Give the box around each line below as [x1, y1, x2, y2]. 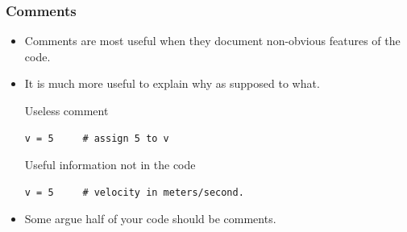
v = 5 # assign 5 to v [24, 132, 169, 144]
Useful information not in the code [24, 156, 196, 173]
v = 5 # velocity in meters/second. [24, 186, 244, 198]
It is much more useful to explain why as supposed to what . [24, 75, 320, 92]
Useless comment [24, 102, 109, 118]
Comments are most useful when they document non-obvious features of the [24, 32, 401, 49]
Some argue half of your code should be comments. [24, 210, 276, 227]
